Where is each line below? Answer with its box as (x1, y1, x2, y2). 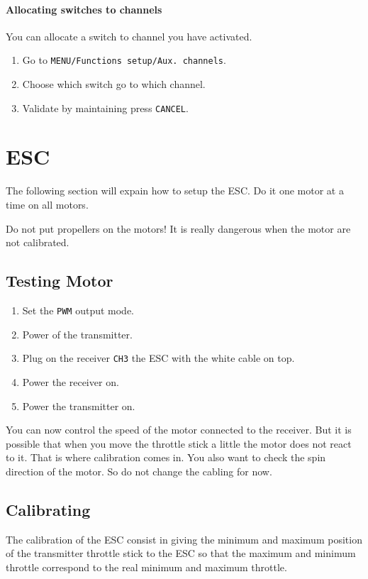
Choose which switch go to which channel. (22, 77, 206, 92)
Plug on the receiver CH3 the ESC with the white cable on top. (22, 351, 295, 365)
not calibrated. (6, 235, 69, 250)
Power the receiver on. (22, 374, 119, 389)
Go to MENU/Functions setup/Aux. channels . (22, 53, 226, 67)
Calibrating (6, 498, 91, 520)
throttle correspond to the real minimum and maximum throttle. (6, 559, 287, 574)
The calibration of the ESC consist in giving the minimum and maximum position (6, 531, 362, 546)
